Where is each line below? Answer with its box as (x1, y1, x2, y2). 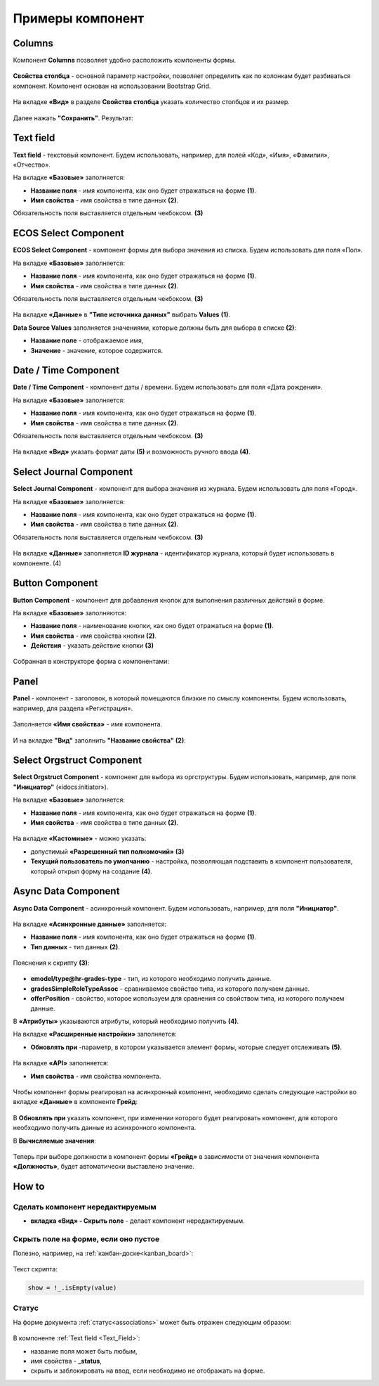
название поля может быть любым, (30, 1347, 138, 1355)
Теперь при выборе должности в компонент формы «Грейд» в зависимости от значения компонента (13, 1152, 319, 1160)
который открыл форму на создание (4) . (30, 867, 152, 875)
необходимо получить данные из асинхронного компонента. (13, 1124, 197, 1132)
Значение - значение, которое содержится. (30, 346, 163, 354)
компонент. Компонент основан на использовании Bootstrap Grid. (13, 82, 211, 90)
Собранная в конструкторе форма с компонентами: (13, 657, 170, 666)
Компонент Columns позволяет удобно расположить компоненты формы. (13, 56, 237, 65)
